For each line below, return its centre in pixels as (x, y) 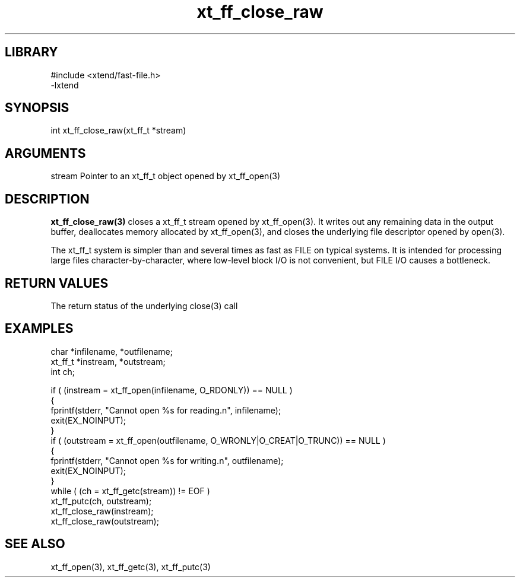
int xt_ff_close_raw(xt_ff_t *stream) (118, 131)
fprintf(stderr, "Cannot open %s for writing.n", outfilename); (167, 460)
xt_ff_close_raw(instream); (102, 511)
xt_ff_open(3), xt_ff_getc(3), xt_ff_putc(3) (131, 567)
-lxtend (65, 85)
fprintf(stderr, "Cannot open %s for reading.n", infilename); (166, 410)
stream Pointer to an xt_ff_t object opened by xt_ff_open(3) (166, 176)
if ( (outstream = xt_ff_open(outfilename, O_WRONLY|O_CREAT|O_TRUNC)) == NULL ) (218, 440)
